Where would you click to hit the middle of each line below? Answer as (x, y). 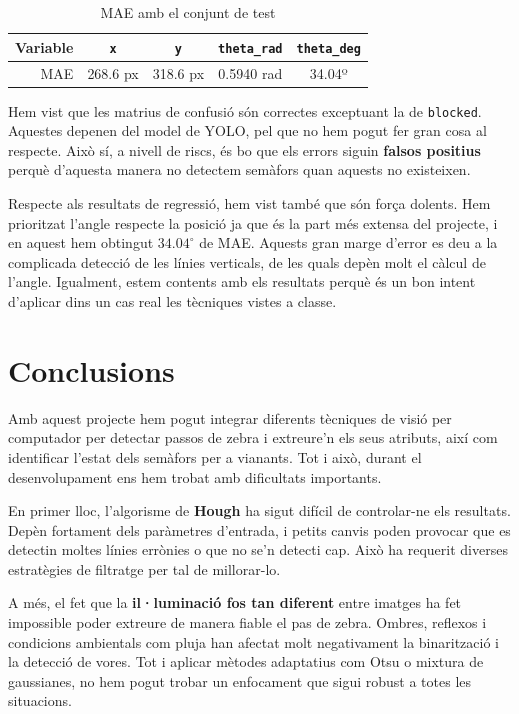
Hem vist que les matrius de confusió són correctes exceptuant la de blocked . (245, 110)
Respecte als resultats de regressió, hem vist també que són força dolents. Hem (249, 203)
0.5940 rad (250, 72)
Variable (44, 46)
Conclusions (91, 369)
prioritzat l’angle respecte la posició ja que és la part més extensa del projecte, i (253, 222)
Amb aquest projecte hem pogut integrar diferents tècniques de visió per (230, 417)
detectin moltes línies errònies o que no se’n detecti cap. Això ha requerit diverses (258, 549)
